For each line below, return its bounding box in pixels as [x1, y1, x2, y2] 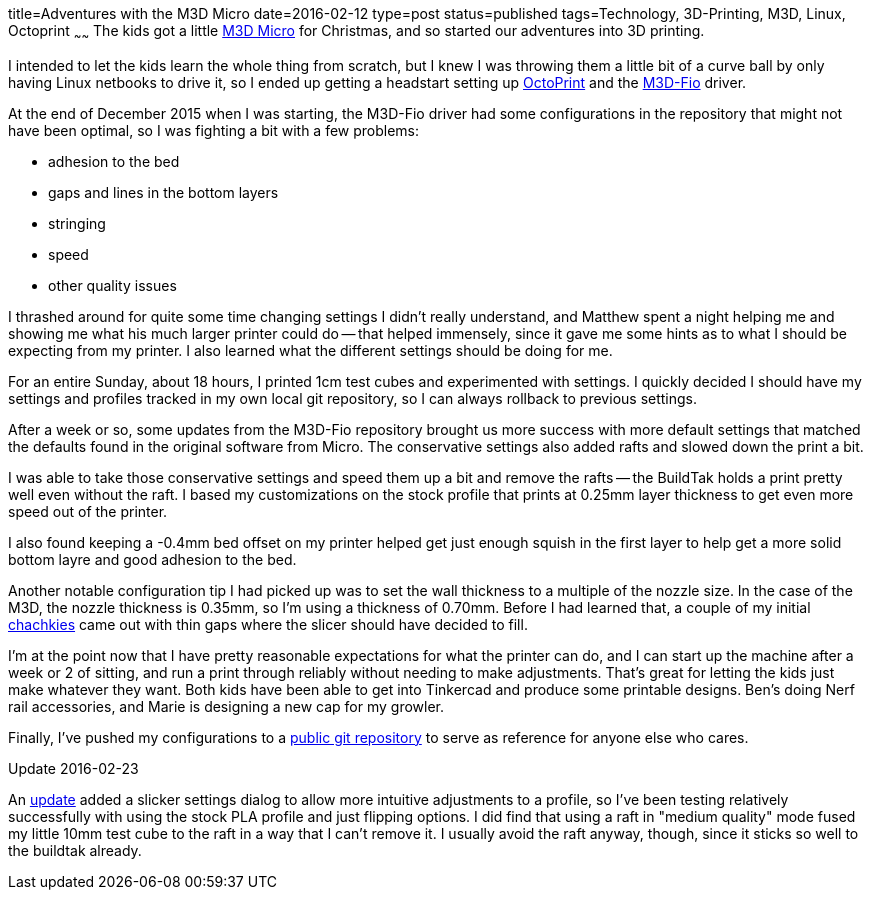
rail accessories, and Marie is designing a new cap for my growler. [8, 697, 445, 715]
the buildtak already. [8, 841, 142, 859]
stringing [48, 214, 106, 232]
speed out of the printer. [8, 502, 168, 520]
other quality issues [48, 276, 177, 294]
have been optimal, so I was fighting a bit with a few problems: [8, 121, 420, 139]
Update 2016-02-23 [8, 759, 139, 777]
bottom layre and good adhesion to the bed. [8, 550, 297, 568]
